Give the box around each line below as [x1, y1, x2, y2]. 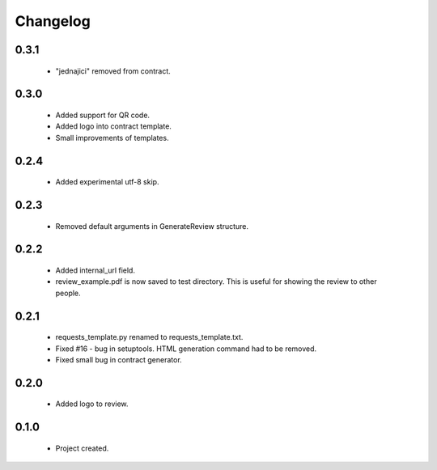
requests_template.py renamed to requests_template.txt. [55, 332, 244, 342]
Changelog [15, 12, 91, 30]
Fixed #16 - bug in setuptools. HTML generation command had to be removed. [55, 344, 317, 354]
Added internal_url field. [55, 265, 135, 275]
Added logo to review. [55, 399, 129, 409]
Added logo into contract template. [55, 121, 172, 131]
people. [55, 288, 81, 298]
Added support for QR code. [55, 110, 150, 120]
